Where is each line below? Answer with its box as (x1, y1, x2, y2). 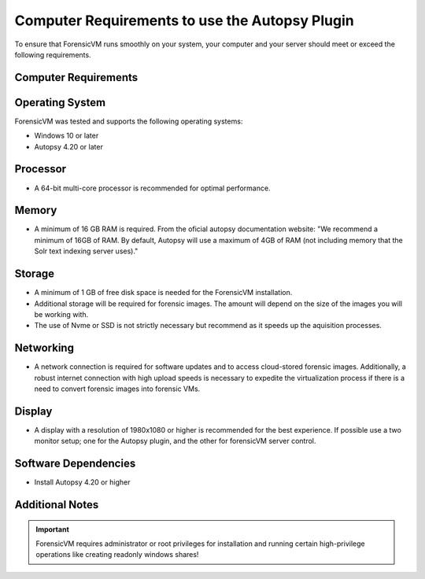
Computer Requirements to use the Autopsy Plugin (14, 12, 354, 29)
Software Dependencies (14, 457, 136, 470)
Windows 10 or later (34, 131, 99, 141)
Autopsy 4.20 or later (34, 142, 104, 151)
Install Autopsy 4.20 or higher (34, 478, 131, 487)
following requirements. (14, 50, 91, 59)
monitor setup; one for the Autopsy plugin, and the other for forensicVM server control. (34, 437, 316, 446)
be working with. (34, 309, 89, 319)
